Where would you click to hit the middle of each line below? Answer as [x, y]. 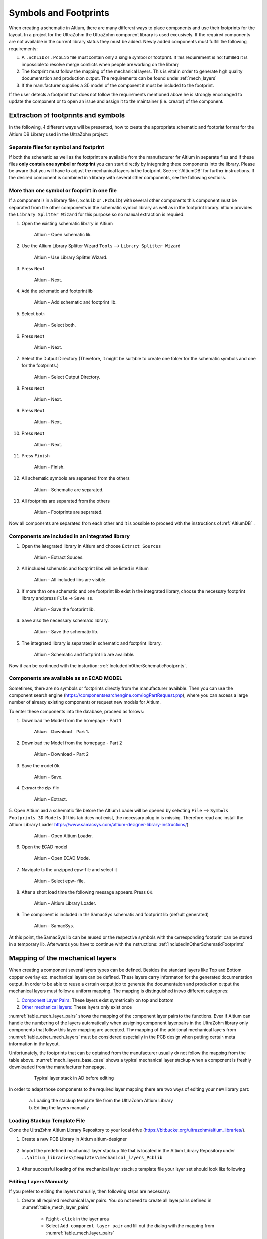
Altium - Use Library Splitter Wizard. [71, 257]
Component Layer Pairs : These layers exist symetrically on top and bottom [97, 1000]
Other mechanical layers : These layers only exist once [77, 1007]
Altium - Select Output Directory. [67, 377]
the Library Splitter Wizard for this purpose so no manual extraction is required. [97, 214]
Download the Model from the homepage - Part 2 [72, 743]
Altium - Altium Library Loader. [65, 903]
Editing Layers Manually [39, 1182]
